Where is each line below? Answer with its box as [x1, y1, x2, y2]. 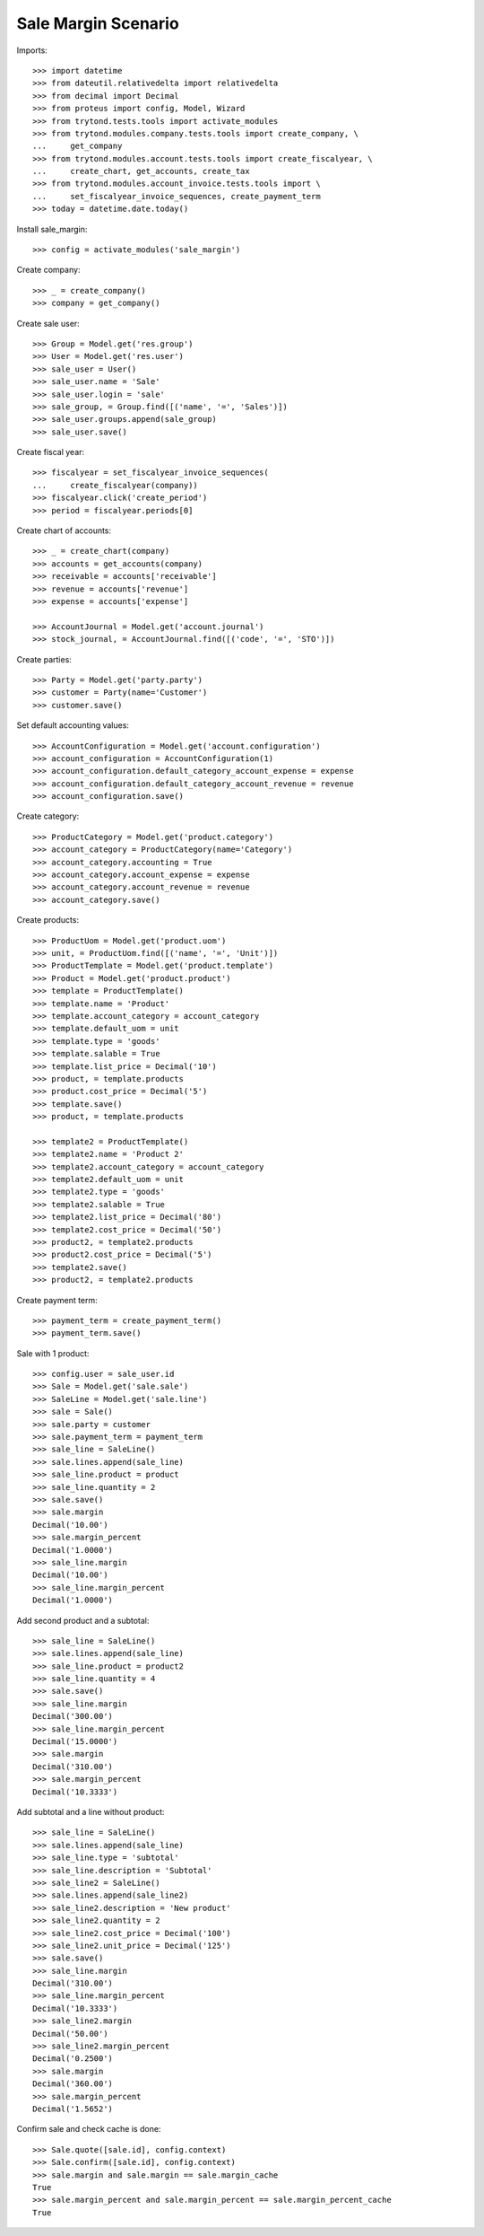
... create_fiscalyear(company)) [32, 480, 199, 490]
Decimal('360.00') [32, 2079, 114, 2089]
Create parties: [16, 653, 72, 664]
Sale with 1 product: [16, 1347, 90, 1359]
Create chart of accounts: [16, 525, 112, 536]
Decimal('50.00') [32, 2029, 108, 2039]
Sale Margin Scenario [16, 13, 179, 33]
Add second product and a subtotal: [16, 1615, 150, 1626]
